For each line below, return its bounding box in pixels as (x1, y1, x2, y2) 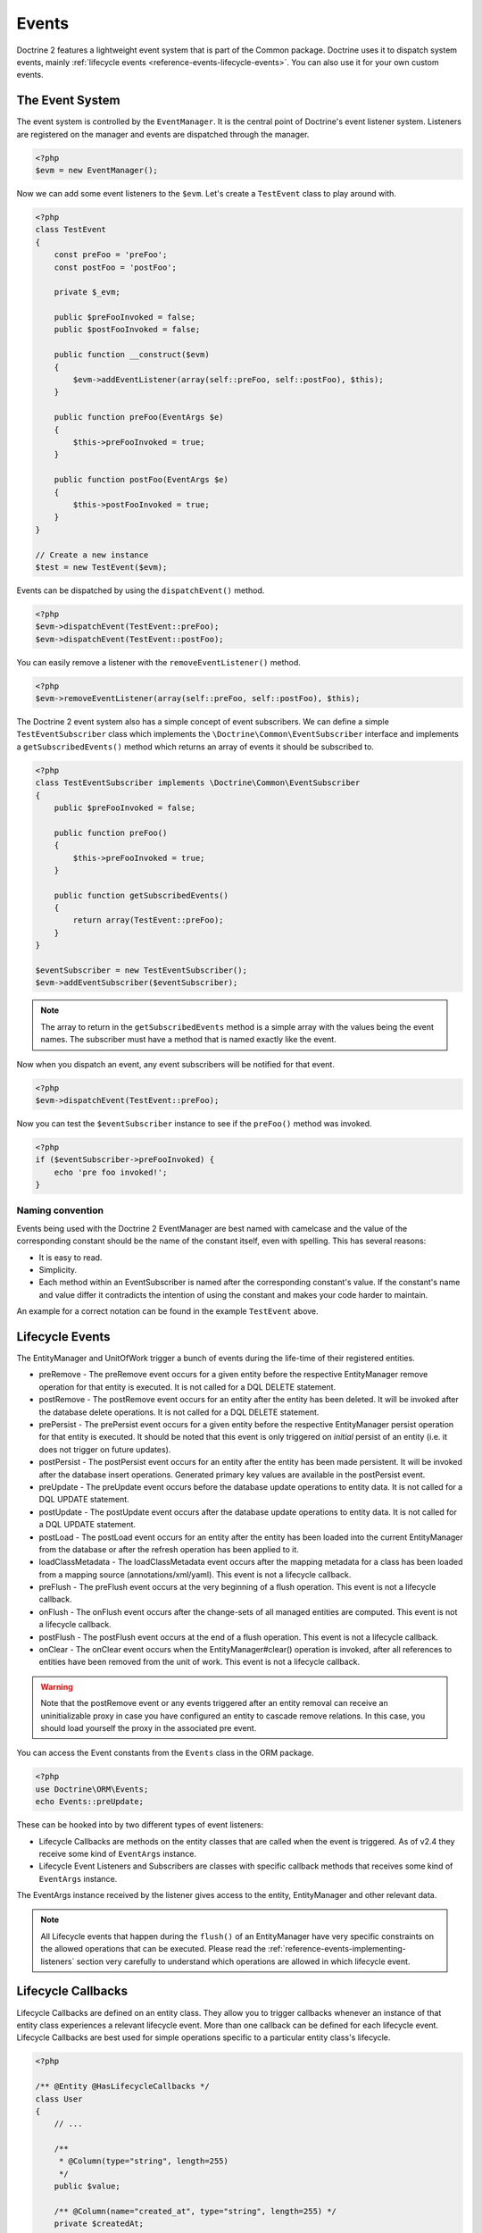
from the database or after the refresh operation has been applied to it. (38, 1543, 299, 1554)
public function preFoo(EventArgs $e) (54, 412, 224, 422)
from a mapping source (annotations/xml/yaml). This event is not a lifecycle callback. (38, 1568, 352, 1580)
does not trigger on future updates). (38, 1443, 171, 1455)
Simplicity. (38, 1264, 78, 1275)
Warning (40, 1681, 73, 1692)
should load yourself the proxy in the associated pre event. (40, 1723, 257, 1733)
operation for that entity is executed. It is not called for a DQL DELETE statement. (38, 1381, 337, 1392)
